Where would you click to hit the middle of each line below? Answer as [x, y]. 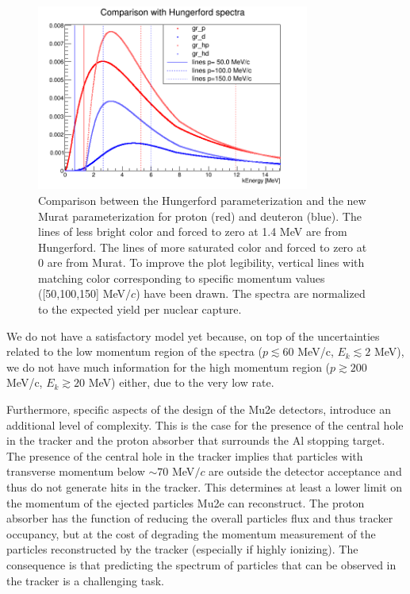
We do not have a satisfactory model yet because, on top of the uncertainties [193, 336]
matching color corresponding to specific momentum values [182, 278]
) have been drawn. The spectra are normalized [251, 293]
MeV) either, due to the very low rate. [181, 382]
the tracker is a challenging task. [85, 580]
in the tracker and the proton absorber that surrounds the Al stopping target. [196, 440]
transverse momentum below [76, 471]
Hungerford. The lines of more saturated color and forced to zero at [203, 247]
